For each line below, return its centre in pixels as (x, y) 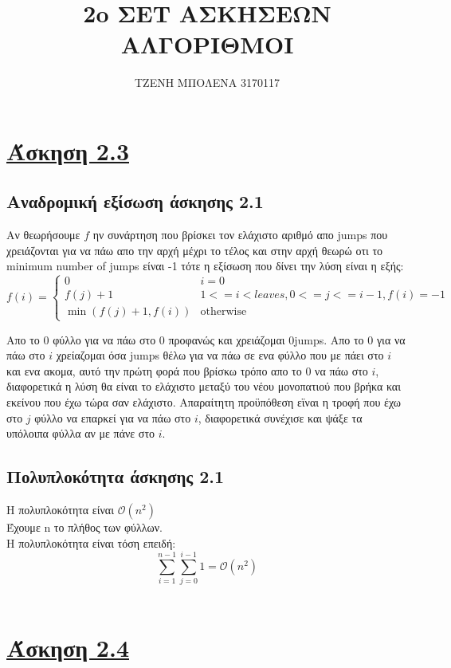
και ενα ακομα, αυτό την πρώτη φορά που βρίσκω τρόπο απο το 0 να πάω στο (187, 370)
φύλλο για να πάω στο (104, 339)
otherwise (224, 312)
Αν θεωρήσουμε (43, 235)
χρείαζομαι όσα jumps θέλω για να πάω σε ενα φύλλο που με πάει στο (220, 355)
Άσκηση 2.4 (68, 648)
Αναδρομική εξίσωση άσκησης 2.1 (135, 201)
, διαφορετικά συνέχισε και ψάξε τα (280, 417)
